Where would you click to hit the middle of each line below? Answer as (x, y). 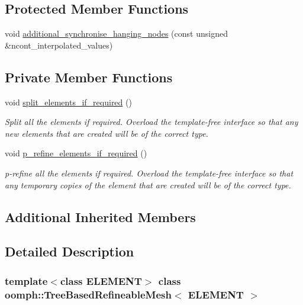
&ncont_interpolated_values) (59, 45)
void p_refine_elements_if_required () (76, 153)
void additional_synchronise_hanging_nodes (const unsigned (116, 33)
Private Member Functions (89, 77)
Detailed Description (70, 251)
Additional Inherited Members (100, 216)
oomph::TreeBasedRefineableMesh (88, 294)
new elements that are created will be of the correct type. (107, 133)
